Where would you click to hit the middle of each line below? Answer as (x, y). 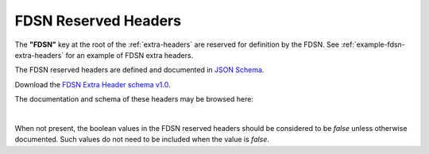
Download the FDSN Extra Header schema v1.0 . (93, 84)
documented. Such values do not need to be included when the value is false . (142, 140)
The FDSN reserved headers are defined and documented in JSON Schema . (139, 70)
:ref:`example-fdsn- (373, 44)
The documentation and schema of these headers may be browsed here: (134, 99)
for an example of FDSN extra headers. (129, 55)
